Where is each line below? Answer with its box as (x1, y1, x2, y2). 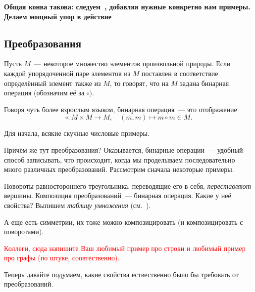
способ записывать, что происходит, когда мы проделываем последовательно (4, 154, 235, 165)
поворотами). (4, 226, 44, 237)
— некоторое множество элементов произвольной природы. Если (34, 58, 231, 69)
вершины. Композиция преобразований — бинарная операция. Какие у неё (4, 190, 231, 201)
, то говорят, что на (109, 78, 169, 88)
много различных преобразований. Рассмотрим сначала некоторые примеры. (4, 164, 234, 174)
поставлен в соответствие (142, 68, 218, 78)
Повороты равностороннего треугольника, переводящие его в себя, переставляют (4, 180, 251, 191)
